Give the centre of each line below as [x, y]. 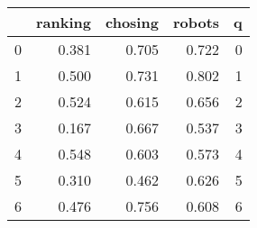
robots [196, 22]
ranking [64, 22]
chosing [132, 22]
